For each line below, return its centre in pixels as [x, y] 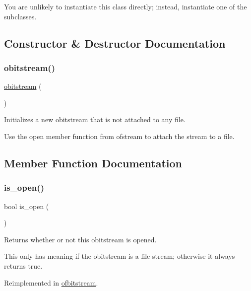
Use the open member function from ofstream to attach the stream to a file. [119, 136]
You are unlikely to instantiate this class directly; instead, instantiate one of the [125, 6]
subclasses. [20, 16]
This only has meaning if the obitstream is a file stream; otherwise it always [120, 256]
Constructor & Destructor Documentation [115, 43]
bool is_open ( [27, 206]
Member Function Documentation [93, 163]
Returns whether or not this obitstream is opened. [80, 239]
